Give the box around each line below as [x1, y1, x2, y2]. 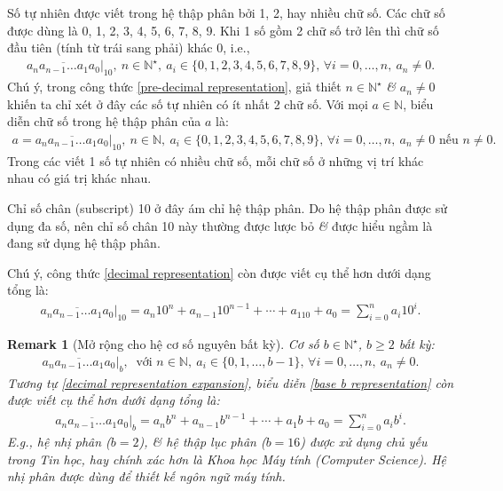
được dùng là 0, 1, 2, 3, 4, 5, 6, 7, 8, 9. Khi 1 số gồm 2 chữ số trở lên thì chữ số [7, 20, 439, 39]
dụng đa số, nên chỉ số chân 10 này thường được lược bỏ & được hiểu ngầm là [7, 216, 433, 234]
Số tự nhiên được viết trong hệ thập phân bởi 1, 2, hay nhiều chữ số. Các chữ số [7, 4, 445, 21]
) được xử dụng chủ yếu [300, 432, 428, 451]
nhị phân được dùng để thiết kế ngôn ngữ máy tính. [7, 467, 286, 486]
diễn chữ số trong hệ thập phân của [7, 112, 201, 131]
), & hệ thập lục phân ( [138, 432, 266, 451]
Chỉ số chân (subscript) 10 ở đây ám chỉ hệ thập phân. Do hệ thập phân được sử [7, 198, 448, 217]
